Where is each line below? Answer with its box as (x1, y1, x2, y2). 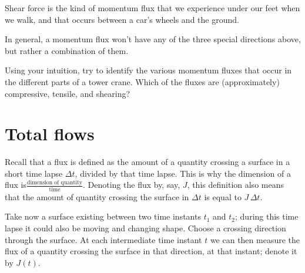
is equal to (204, 190, 242, 203)
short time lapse (5, 167, 63, 179)
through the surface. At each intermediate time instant (5, 233, 202, 245)
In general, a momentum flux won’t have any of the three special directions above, (5, 33, 301, 45)
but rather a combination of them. (5, 44, 129, 56)
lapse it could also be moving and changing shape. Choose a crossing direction (5, 221, 286, 234)
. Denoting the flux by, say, (82, 178, 180, 191)
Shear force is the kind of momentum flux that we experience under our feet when (5, 2, 300, 14)
